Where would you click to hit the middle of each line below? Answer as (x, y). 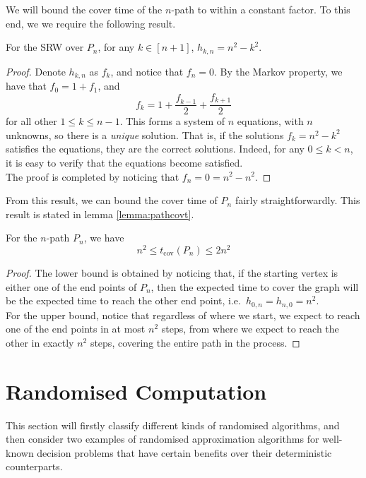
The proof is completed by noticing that (93, 176)
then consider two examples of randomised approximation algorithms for (163, 439)
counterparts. (34, 466)
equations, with (270, 121)
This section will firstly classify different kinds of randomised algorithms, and (173, 425)
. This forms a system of (172, 121)
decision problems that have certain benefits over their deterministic (184, 452)
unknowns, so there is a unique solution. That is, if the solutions (145, 135)
